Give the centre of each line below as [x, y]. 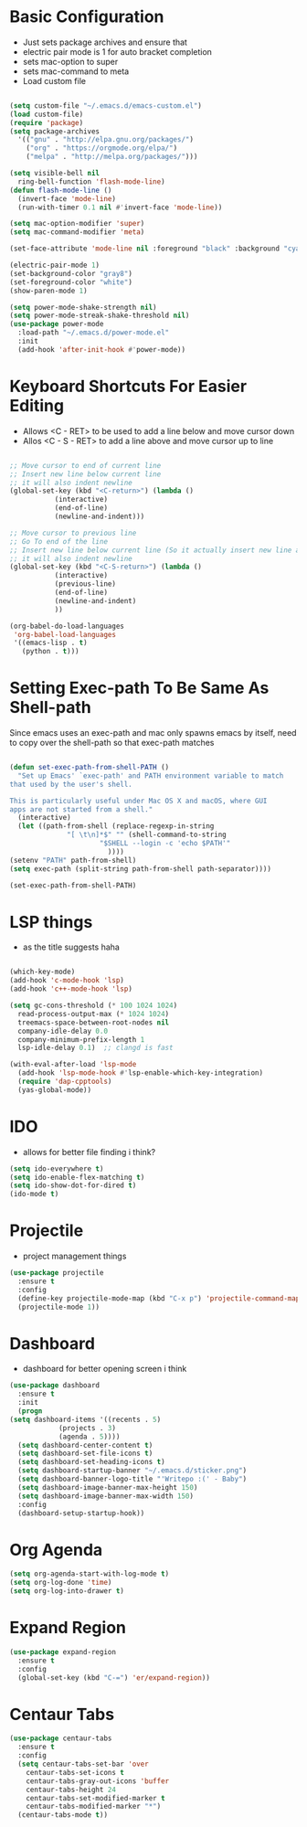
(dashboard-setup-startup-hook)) [81, 1513]
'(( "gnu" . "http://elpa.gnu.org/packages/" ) [106, 140]
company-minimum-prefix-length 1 [81, 1039]
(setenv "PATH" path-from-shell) [73, 860]
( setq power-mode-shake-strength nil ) [83, 307]
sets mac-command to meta [76, 71]
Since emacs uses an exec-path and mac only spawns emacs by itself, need [153, 733]
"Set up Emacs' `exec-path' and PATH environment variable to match [151, 775]
